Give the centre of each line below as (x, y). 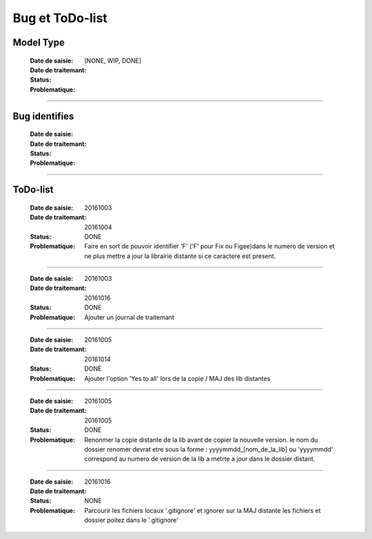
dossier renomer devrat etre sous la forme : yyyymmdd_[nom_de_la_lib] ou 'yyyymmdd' (209, 449)
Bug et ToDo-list (60, 18)
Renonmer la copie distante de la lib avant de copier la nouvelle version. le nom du (201, 440)
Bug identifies (43, 116)
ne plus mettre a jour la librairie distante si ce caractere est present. (180, 256)
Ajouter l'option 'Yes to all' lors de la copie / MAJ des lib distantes (177, 378)
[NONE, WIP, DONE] (113, 60)
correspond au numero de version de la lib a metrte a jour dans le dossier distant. (200, 459)
